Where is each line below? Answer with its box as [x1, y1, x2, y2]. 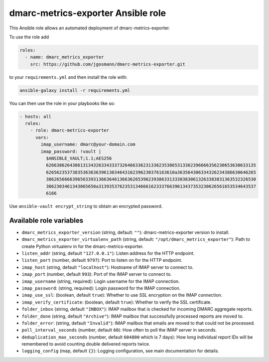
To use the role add [9, 34, 49, 40]
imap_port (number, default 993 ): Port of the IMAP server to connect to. [21, 271, 172, 277]
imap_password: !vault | [40, 149, 102, 154]
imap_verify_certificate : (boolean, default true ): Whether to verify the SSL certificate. [21, 299, 212, 305]
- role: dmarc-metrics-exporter [30, 128, 110, 133]
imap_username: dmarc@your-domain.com [40, 142, 135, 147]
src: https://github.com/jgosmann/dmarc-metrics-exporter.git [30, 61, 185, 67]
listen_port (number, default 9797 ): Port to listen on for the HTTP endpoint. [21, 257, 183, 263]
